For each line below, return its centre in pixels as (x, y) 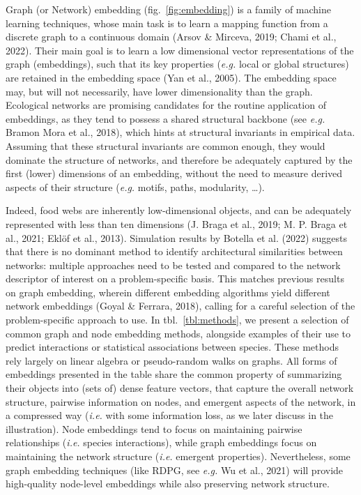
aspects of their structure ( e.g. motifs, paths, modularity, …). (135, 186)
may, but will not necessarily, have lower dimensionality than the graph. (159, 91)
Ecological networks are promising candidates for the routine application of (166, 105)
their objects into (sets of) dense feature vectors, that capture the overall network (180, 388)
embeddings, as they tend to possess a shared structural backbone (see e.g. (166, 118)
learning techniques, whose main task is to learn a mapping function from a (167, 23)
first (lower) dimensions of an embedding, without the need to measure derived (174, 173)
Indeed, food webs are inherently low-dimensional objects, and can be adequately (179, 210)
